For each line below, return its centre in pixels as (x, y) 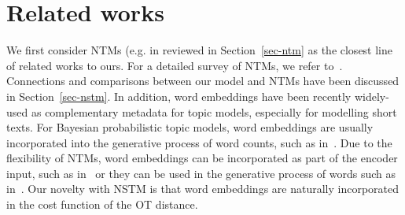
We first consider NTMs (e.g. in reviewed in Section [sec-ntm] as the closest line (200, 50)
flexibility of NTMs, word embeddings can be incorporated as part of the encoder (202, 158)
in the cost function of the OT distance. (102, 204)
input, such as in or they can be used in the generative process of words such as (201, 173)
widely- (372, 96)
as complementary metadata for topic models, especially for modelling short (214, 111)
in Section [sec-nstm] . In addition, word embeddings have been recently (179, 96)
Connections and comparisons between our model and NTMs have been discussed (203, 81)
